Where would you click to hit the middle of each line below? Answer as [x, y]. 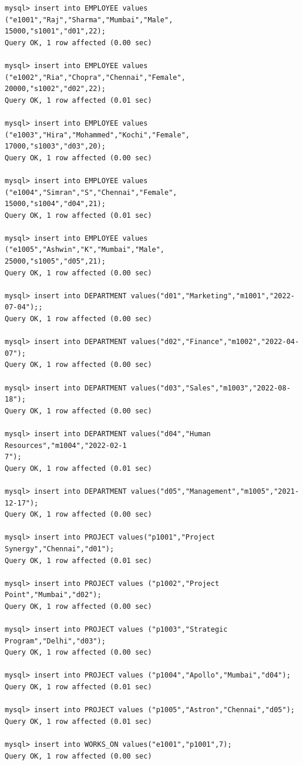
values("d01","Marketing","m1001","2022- [213, 296]
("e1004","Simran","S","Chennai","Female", [91, 192]
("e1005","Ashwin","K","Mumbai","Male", [85, 250]
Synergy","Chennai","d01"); [60, 549]
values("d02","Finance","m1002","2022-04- [215, 342]
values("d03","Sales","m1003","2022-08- [211, 388]
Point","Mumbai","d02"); [53, 595]
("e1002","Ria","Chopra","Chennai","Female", [95, 77]
